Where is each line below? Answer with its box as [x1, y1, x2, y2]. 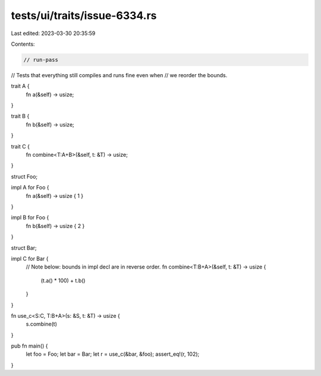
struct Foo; [11, 173, 38, 180]
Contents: [11, 40, 35, 48]
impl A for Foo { [11, 184, 49, 191]
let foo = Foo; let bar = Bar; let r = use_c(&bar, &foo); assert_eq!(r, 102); [26, 350, 200, 358]
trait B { [11, 113, 30, 120]
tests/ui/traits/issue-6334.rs [11, 9, 157, 22]
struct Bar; [11, 244, 37, 251]
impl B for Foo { [11, 214, 49, 221]
